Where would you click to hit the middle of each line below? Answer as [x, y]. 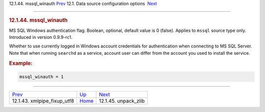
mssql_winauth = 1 [41, 77]
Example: [21, 63]
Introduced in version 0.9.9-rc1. [41, 37]
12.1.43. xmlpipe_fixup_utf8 [43, 101]
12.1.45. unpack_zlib [122, 101]
